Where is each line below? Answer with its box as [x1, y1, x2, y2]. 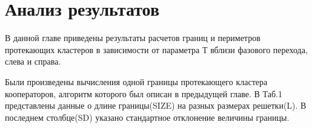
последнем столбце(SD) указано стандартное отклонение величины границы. [5, 110, 290, 123]
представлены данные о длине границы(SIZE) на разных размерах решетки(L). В [5, 99, 307, 112]
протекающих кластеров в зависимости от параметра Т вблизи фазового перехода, [5, 43, 308, 56]
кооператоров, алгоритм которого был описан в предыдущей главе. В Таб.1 [5, 87, 282, 100]
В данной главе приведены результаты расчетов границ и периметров [5, 31, 261, 44]
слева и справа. [5, 55, 61, 68]
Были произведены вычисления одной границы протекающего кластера [5, 75, 268, 88]
